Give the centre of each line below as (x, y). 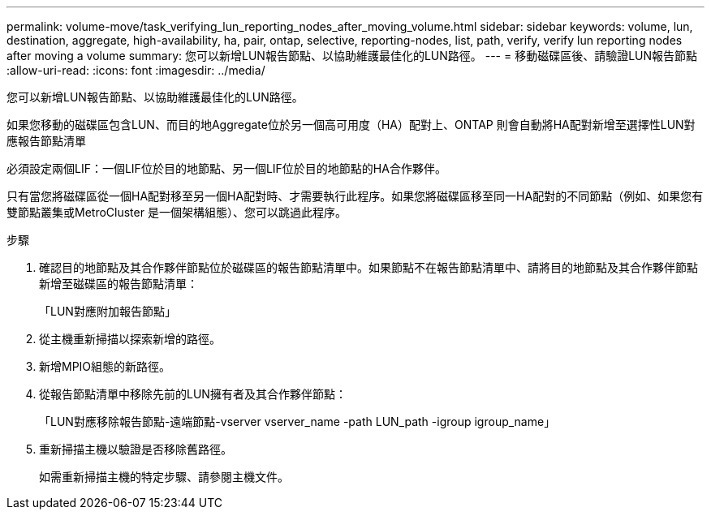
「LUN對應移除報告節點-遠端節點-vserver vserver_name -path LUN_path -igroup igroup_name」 (297, 421)
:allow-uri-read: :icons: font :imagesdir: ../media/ (136, 70)
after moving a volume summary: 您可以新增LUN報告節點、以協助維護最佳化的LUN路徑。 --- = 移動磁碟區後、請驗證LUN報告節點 (352, 56)
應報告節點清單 (46, 141)
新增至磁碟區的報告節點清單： (118, 284)
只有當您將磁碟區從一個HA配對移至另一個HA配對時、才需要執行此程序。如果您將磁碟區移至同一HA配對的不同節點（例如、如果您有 (355, 196)
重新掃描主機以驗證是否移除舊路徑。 (136, 449)
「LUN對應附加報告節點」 (108, 311)
